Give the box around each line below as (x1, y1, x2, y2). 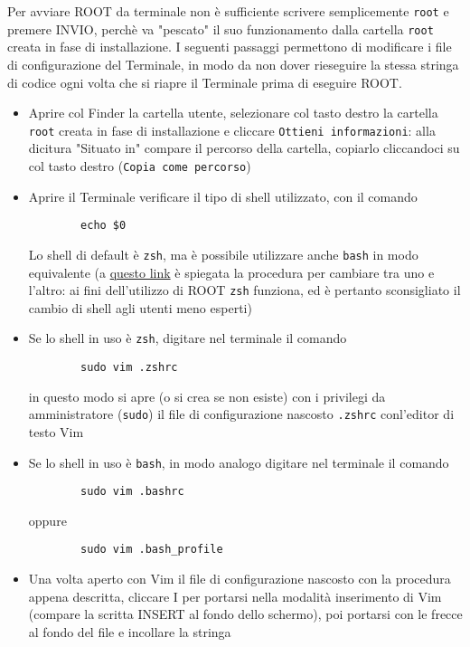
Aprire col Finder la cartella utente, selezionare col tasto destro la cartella (28, 103, 438, 122)
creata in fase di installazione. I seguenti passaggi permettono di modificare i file (7, 37, 452, 56)
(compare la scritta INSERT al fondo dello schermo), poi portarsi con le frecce (28, 604, 463, 623)
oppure (28, 510, 67, 529)
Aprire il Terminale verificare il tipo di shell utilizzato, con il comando (28, 186, 418, 205)
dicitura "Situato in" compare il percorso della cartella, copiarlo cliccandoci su (28, 138, 460, 157)
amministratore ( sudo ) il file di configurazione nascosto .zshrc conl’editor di (28, 404, 455, 423)
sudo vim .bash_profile (80, 543, 223, 557)
